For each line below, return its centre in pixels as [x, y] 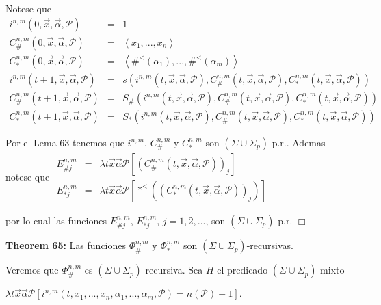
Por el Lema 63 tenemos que [65, 142]
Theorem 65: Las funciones [66, 245]
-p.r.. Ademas [297, 142]
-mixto [331, 270]
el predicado [242, 270]
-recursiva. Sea [172, 270]
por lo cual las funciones [56, 220]
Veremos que [32, 270]
